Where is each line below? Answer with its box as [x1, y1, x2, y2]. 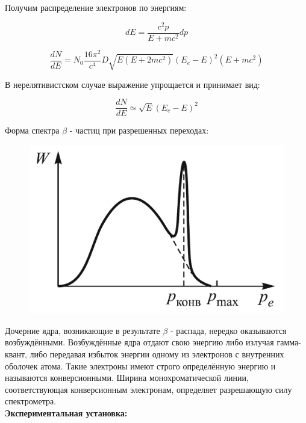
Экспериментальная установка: [5, 406, 128, 419]
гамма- [276, 336, 301, 348]
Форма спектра [5, 124, 60, 137]
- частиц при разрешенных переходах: [69, 124, 209, 137]
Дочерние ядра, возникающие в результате [5, 324, 160, 336]
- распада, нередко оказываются [170, 324, 287, 336]
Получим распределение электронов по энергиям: [5, 1, 187, 13]
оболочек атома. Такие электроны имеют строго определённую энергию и [5, 359, 276, 372]
